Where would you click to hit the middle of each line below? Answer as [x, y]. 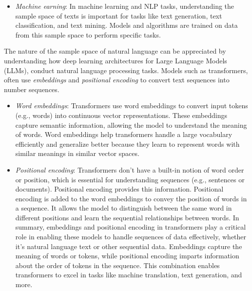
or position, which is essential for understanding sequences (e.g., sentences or [130, 179]
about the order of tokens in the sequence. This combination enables [117, 265]
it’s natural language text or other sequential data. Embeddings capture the [129, 246]
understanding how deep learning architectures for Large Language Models [116, 60]
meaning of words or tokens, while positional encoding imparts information [127, 256]
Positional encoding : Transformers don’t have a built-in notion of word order [130, 169]
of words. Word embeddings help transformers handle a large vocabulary [124, 134]
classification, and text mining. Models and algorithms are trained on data [126, 25]
